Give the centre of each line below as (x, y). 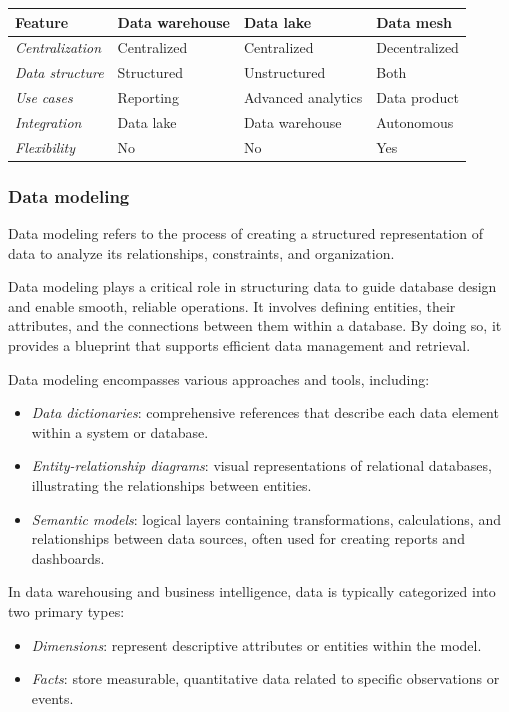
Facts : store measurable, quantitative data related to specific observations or (265, 678)
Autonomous (415, 121)
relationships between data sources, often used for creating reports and (248, 538)
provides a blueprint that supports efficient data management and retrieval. (239, 345)
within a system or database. (120, 431)
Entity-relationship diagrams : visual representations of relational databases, (261, 465)
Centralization (58, 47)
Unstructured (284, 72)
